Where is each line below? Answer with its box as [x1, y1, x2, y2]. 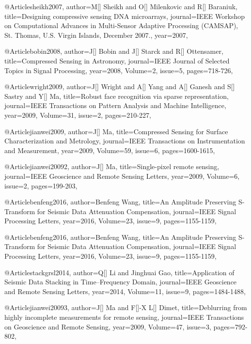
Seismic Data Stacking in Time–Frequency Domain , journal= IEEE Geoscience [4, 277, 237, 287]
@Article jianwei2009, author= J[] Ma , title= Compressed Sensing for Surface [4, 126, 228, 136]
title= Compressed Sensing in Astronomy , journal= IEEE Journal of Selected [4, 55, 230, 65]
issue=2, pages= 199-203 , [4, 180, 78, 190]
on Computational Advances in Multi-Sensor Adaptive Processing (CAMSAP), [4, 20, 238, 31]
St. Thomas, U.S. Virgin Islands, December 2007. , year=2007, [4, 30, 188, 40]
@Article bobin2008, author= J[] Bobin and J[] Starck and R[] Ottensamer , [4, 46, 223, 56]
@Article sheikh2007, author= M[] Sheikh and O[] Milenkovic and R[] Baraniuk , [4, 1, 237, 11]
